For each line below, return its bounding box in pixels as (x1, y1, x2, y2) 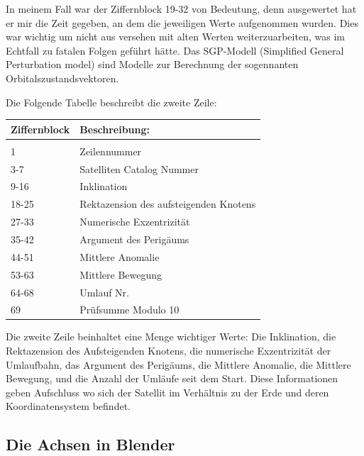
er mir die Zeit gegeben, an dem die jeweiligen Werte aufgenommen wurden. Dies (6, 15, 358, 30)
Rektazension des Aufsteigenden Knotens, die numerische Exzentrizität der (6, 343, 331, 358)
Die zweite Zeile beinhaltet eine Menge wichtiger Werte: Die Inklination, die (6, 329, 336, 344)
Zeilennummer (79, 143, 142, 158)
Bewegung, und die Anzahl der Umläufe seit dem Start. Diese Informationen (6, 371, 338, 386)
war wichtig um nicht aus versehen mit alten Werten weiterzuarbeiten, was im (6, 29, 345, 44)
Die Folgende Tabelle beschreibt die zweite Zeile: (6, 94, 217, 109)
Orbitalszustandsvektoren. (6, 70, 119, 85)
